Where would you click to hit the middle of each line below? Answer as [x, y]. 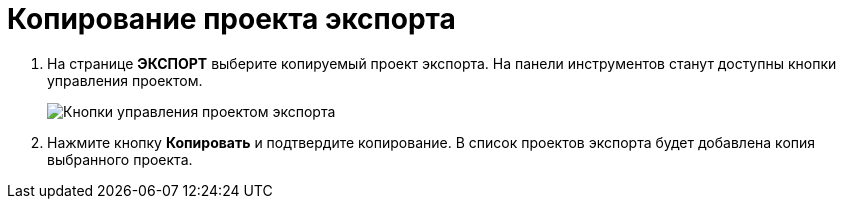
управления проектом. [125, 80]
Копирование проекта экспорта [231, 19]
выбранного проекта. [120, 159]
